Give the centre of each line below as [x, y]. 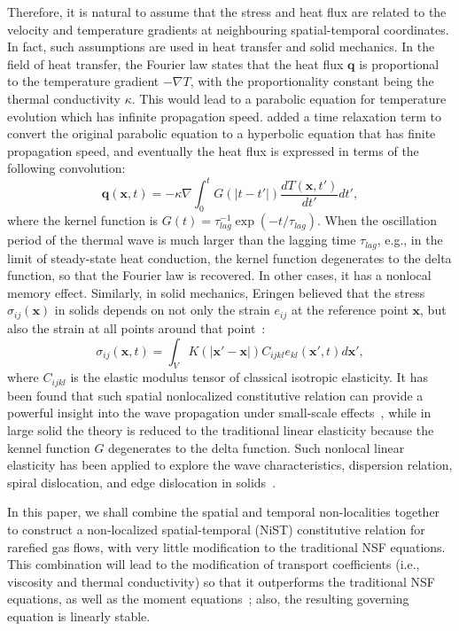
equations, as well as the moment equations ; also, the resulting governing [208, 599]
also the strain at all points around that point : [136, 327]
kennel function [49, 447]
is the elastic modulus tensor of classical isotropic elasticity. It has [249, 377]
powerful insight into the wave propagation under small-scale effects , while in [219, 413]
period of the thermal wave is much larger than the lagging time [182, 240]
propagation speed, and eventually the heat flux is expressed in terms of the [213, 150]
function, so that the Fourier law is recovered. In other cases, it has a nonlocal [219, 275]
